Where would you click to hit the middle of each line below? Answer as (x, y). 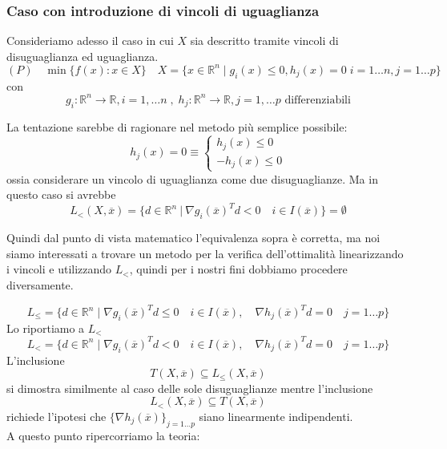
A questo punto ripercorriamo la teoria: (103, 435)
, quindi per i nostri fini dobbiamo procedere (238, 269)
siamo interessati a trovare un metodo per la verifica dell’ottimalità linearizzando (205, 253)
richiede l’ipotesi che (56, 416)
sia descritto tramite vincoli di (264, 40)
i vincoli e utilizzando (59, 269)
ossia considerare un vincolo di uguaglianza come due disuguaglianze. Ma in (192, 178)
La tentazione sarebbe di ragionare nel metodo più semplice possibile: (177, 126)
